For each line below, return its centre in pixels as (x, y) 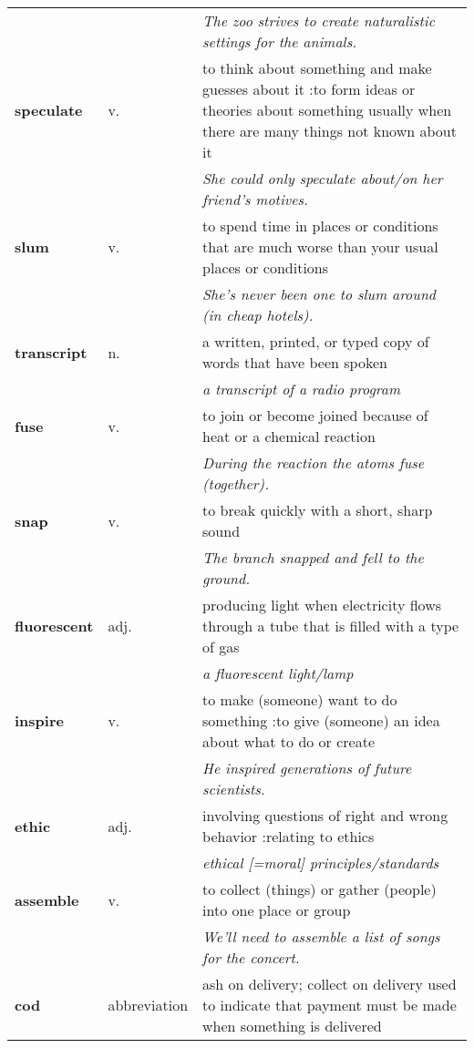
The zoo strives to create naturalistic (319, 21)
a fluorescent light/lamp (278, 673)
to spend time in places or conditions (320, 226)
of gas (221, 647)
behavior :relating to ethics (289, 836)
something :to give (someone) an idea (321, 720)
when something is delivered (292, 1026)
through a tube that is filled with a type (331, 626)
